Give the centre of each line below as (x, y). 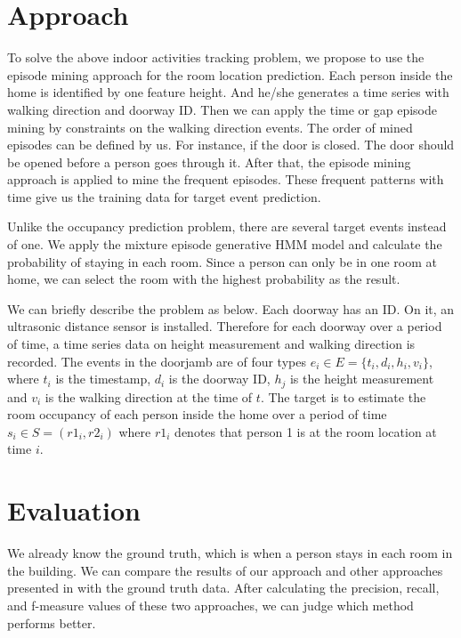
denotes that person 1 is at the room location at (306, 431)
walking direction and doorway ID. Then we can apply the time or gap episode (222, 109)
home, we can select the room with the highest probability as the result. (204, 279)
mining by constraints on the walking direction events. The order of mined (210, 127)
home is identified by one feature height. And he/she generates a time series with (228, 92)
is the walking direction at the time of (149, 396)
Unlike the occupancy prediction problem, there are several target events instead (227, 226)
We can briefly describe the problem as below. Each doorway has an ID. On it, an (231, 308)
